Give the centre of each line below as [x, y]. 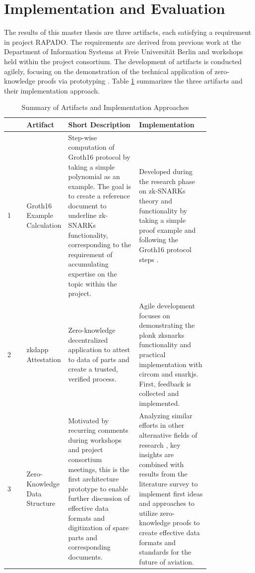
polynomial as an [94, 176]
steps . [149, 259]
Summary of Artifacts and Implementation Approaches [105, 107]
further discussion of [99, 498]
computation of [91, 147]
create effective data [169, 532]
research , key [160, 444]
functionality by [163, 210]
